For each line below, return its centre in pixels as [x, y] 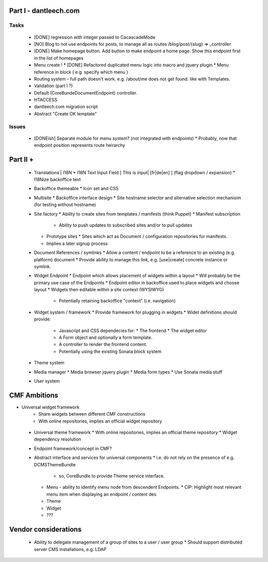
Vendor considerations [45, 529]
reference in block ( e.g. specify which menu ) [81, 72]
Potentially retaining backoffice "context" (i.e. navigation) [117, 301]
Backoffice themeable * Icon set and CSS [76, 189]
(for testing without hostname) [65, 205]
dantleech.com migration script [66, 107]
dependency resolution [58, 439]
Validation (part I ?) [53, 86]
